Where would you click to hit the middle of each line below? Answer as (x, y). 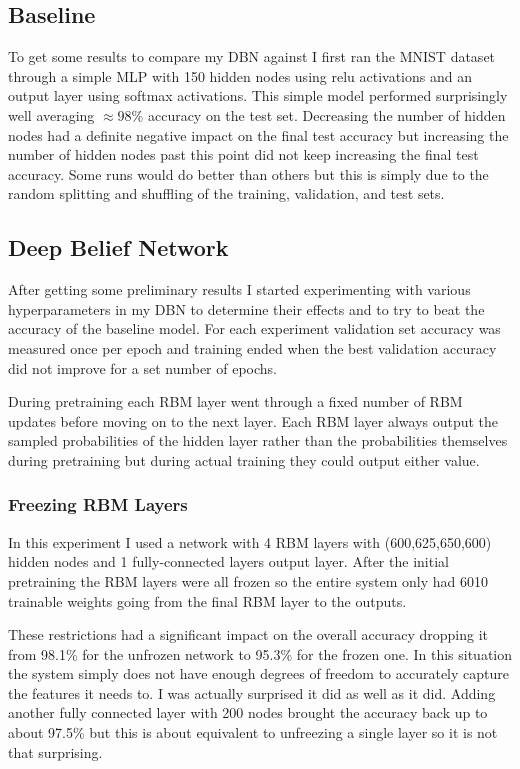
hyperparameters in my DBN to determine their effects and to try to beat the (246, 308)
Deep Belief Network (118, 247)
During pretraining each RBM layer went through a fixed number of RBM (235, 401)
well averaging (51, 114)
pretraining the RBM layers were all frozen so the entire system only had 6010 (248, 580)
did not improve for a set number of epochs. (142, 367)
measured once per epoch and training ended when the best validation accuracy (252, 347)
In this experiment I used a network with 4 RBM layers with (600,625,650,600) (250, 541)
